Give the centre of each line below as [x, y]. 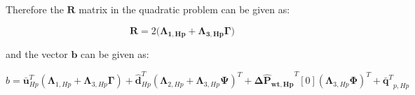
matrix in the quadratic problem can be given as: [184, 9]
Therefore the [35, 9]
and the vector [37, 54]
